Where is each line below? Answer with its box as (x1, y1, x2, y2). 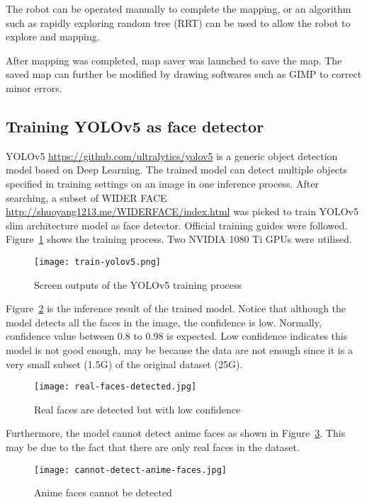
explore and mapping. (6, 29, 100, 44)
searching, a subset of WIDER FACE (6, 190, 167, 205)
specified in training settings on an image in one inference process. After (6, 176, 319, 190)
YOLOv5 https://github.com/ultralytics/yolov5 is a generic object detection (6, 148, 338, 163)
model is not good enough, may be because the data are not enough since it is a (6, 342, 353, 357)
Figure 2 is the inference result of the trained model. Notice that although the (6, 301, 346, 316)
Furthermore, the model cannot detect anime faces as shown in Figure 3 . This (6, 426, 346, 440)
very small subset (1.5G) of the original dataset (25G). (6, 356, 243, 371)
